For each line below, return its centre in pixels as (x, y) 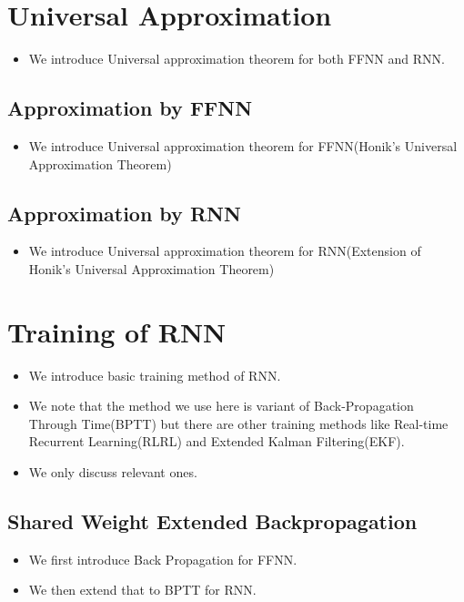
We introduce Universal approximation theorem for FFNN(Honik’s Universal (243, 145)
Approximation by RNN (124, 213)
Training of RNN (117, 331)
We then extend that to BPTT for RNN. (142, 590)
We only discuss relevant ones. (113, 472)
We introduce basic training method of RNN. (155, 375)
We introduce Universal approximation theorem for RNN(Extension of (225, 251)
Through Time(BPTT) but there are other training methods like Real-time (238, 423)
